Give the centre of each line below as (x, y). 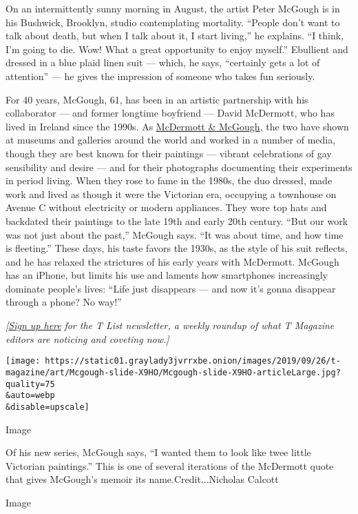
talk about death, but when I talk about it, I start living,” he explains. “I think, (175, 36)
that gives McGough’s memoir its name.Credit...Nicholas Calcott (142, 479)
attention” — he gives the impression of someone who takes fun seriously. (160, 76)
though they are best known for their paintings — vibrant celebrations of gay (169, 153)
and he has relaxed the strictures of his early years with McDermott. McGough (172, 261)
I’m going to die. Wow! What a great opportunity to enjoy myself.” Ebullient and (177, 49)
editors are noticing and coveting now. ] (87, 338)
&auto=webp (30, 396)
